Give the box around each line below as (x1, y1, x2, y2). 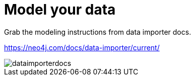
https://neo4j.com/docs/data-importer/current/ (4, 43, 160, 52)
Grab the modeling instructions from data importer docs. (4, 27, 191, 36)
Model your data (4, 1, 116, 18)
